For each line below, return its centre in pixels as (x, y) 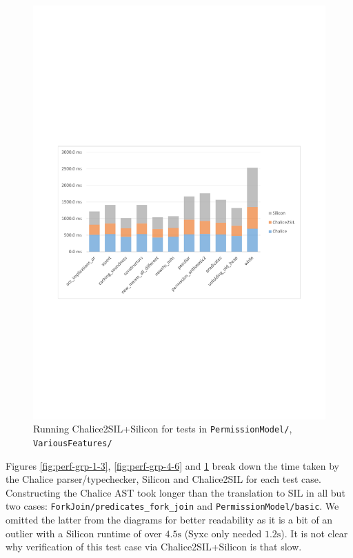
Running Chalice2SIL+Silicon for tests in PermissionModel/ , (163, 429)
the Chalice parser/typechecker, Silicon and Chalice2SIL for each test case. (163, 479)
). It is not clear (314, 533)
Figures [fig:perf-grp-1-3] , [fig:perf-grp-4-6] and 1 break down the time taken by (172, 465)
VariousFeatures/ (73, 443)
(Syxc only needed (223, 533)
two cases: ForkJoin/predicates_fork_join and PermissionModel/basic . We (172, 506)
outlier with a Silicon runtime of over (84, 533)
